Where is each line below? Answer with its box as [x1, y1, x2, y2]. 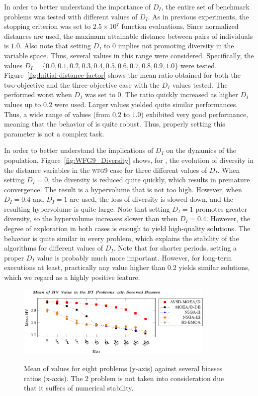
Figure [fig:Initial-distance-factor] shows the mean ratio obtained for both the [4, 70, 241, 80]
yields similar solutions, [178, 262, 250, 272]
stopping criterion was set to [4, 21, 91, 31]
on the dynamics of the [166, 145, 237, 155]
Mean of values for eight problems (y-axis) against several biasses [24, 363, 223, 374]
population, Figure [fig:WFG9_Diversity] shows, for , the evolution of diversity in [4, 154, 254, 165]
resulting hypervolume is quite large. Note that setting [4, 203, 170, 214]
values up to [4, 99, 41, 109]
